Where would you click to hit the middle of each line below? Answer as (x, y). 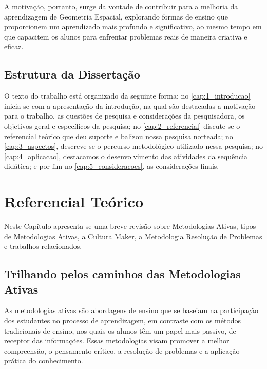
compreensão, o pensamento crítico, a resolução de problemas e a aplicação (122, 350)
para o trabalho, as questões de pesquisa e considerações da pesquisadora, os (125, 116)
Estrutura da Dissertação (72, 74)
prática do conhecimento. (44, 361)
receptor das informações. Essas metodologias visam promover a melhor (117, 341)
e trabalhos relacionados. (43, 246)
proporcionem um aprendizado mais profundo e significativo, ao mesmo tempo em (133, 26)
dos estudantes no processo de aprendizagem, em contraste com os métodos (123, 321)
